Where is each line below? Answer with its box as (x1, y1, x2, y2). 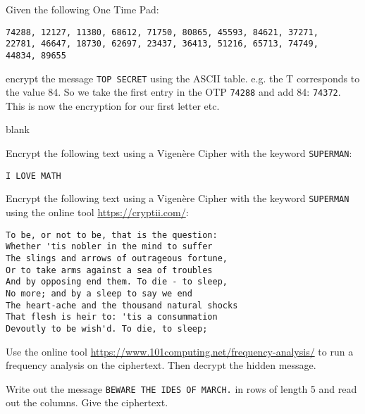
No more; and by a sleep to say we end (6, 288, 192, 299)
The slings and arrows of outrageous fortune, (6, 253, 228, 263)
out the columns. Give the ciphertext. (6, 395, 168, 410)
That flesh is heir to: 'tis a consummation (6, 312, 218, 322)
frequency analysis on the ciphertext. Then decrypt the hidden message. (6, 358, 316, 372)
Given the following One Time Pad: (6, 2, 159, 16)
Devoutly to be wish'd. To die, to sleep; (6, 323, 208, 334)
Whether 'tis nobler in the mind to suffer (6, 241, 213, 252)
